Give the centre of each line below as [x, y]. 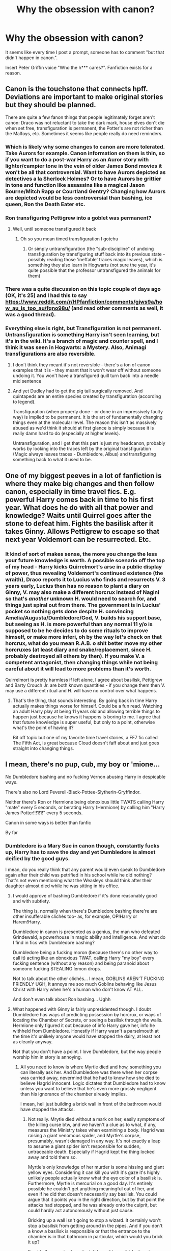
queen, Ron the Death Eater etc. [45, 204]
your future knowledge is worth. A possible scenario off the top [85, 560]
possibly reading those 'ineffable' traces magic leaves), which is [95, 259]
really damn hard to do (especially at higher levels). [66, 433]
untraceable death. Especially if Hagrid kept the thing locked [91, 1152]
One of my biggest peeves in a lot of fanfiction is [83, 476]
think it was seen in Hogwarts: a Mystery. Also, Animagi [76, 347]
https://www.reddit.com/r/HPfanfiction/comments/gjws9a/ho [84, 302]
